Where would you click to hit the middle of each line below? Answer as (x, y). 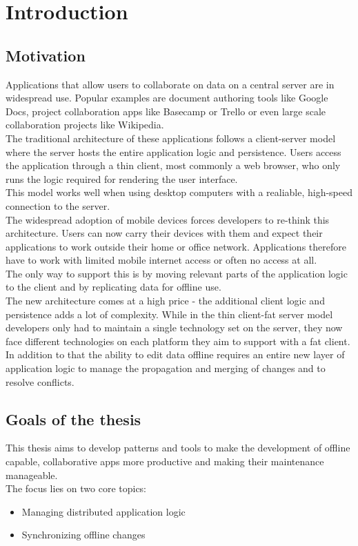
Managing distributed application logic (103, 511)
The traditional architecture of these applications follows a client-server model (171, 138)
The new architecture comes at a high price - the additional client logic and (165, 301)
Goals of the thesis (73, 419)
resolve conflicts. (40, 381)
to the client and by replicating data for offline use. (113, 287)
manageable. (32, 475)
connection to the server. (58, 205)
